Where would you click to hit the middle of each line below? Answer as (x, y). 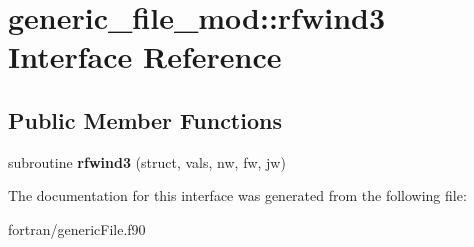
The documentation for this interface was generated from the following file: (237, 195)
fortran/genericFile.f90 (77, 228)
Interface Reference (145, 56)
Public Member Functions (145, 119)
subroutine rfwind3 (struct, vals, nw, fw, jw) (147, 161)
